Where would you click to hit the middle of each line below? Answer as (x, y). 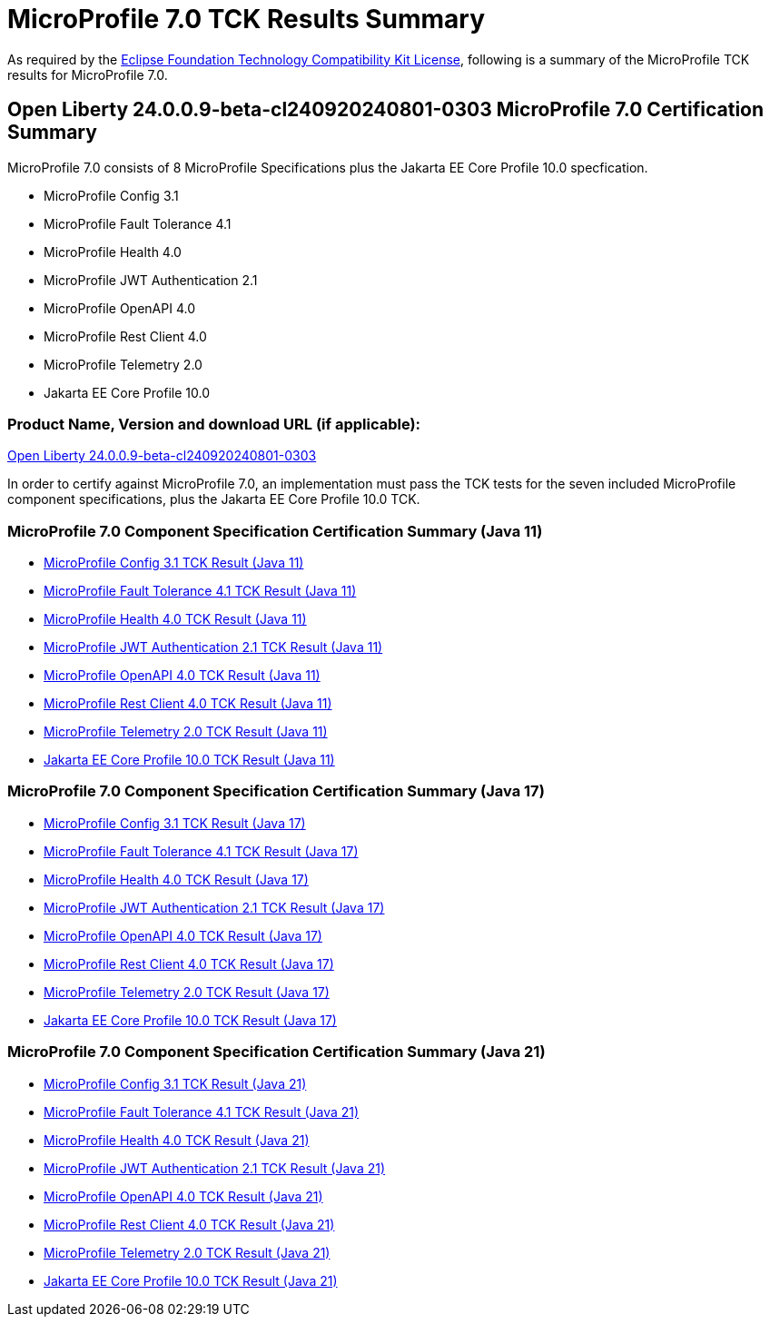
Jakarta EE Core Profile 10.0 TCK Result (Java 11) (189, 760)
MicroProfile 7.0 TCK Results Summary (247, 19)
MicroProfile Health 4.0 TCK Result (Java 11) (175, 619)
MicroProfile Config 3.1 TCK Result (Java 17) (175, 823)
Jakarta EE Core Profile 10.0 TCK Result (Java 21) (191, 1280)
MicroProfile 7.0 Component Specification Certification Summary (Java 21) (276, 1052)
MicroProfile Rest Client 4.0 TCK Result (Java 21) (189, 1224)
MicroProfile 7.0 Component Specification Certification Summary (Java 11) (275, 531)
